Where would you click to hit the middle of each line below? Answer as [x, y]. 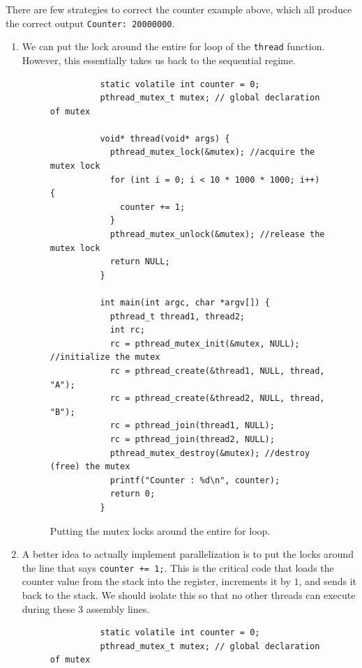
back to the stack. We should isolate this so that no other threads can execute [189, 594]
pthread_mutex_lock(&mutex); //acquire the [212, 152]
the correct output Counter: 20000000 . [90, 23]
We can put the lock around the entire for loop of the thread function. [173, 46]
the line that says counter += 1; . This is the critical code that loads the [178, 567]
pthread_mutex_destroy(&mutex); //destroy [210, 453]
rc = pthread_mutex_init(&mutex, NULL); [205, 343]
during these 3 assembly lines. [86, 608]
